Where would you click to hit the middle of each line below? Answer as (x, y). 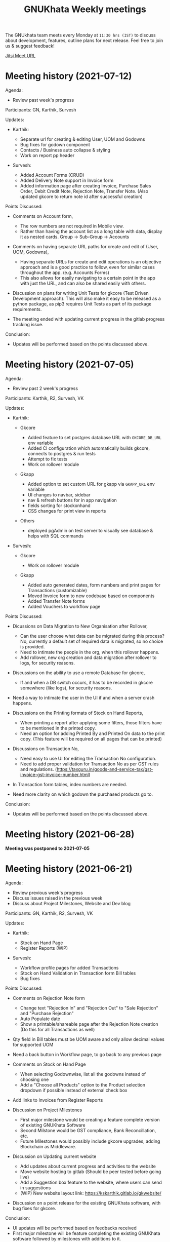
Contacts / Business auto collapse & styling (65, 150)
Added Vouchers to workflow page (64, 607)
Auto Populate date (40, 1019)
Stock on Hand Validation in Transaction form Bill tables (78, 973)
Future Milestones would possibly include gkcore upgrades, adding (90, 1141)
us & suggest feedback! (30, 46)
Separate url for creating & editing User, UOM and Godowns (82, 139)
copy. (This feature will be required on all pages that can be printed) (91, 739)
